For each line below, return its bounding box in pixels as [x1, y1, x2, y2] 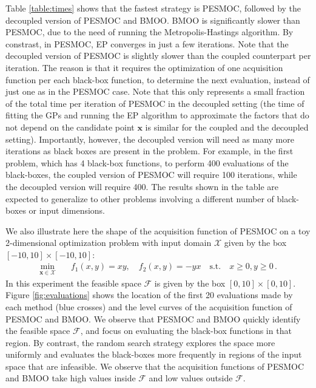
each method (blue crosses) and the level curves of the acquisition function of [5, 300, 292, 313]
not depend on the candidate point [5, 120, 135, 133]
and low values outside [149, 372, 233, 384]
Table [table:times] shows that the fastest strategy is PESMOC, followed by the [5, 2, 301, 14]
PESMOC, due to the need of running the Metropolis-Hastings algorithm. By [5, 26, 294, 38]
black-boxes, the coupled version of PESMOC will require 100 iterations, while [5, 168, 297, 181]
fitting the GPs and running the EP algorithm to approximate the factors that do [5, 109, 309, 121]
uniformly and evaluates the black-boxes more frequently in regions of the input [5, 348, 302, 361]
